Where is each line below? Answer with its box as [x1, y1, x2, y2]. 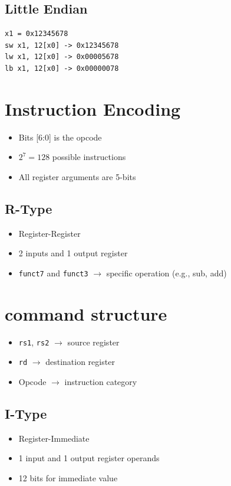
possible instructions [52, 151, 126, 163]
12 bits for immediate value [18, 471, 118, 484]
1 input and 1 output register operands [18, 452, 160, 464]
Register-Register [18, 227, 81, 239]
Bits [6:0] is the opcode [18, 131, 102, 143]
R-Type [5, 199, 52, 217]
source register [67, 335, 120, 348]
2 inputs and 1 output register [18, 247, 128, 259]
